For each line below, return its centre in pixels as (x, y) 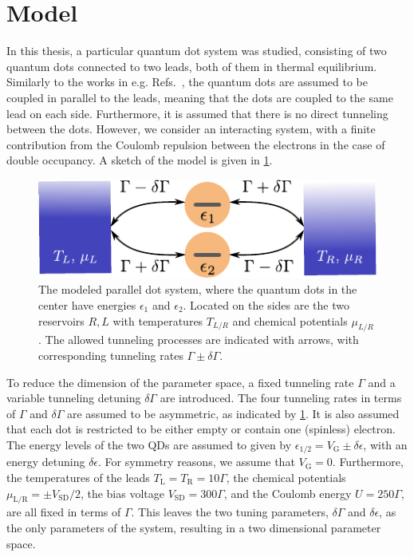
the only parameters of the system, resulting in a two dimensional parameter (194, 527)
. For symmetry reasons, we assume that (197, 462)
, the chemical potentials (286, 477)
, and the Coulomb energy (288, 493)
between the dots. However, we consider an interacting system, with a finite (191, 129)
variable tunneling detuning (74, 398)
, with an (385, 444)
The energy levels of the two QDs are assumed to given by (149, 444)
